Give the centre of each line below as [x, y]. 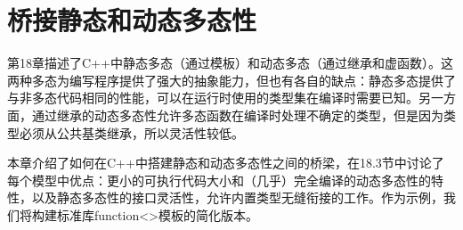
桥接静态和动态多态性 [132, 20]
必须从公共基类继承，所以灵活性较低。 [131, 132]
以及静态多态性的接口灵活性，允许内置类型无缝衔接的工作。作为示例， [237, 197]
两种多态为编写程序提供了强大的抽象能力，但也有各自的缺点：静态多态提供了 [231, 80]
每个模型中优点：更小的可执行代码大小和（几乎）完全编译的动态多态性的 [219, 180]
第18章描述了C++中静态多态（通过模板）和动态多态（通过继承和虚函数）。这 [230, 63]
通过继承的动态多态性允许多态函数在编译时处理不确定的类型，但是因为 [237, 115]
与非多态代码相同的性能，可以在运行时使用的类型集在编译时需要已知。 [213, 98]
